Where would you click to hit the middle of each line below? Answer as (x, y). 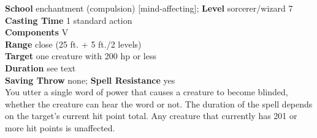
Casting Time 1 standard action (69, 20)
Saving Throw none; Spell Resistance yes (90, 80)
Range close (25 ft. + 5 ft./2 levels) (73, 44)
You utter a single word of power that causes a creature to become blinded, (147, 92)
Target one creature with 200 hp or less (81, 56)
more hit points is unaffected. (60, 127)
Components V (37, 32)
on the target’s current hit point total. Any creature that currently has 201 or (151, 116)
